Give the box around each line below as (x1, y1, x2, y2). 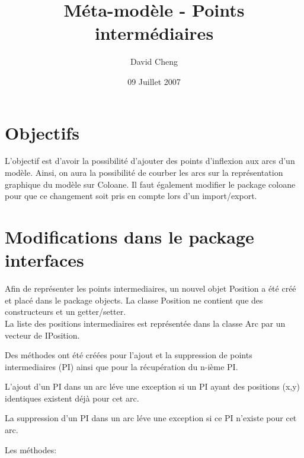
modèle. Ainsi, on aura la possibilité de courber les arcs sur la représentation (5, 166, 283, 179)
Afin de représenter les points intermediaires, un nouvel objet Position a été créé (5, 282, 296, 295)
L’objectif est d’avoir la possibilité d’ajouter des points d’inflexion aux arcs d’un (5, 154, 295, 167)
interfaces (5, 248, 84, 272)
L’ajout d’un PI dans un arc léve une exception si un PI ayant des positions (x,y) (5, 380, 300, 393)
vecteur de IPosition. (5, 329, 80, 341)
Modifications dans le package (5, 225, 254, 248)
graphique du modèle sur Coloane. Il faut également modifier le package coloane (5, 178, 296, 190)
